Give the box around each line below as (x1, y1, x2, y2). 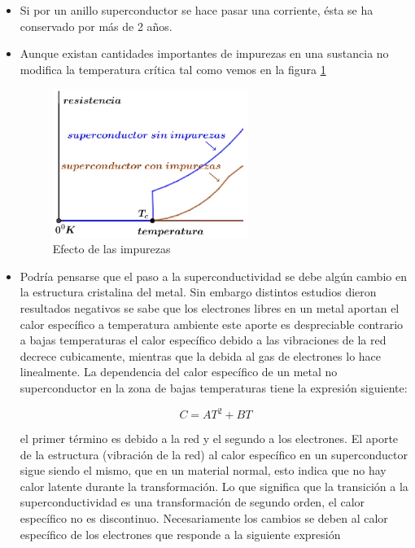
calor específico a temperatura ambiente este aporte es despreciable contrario (20, 315, 404, 332)
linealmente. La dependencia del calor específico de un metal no (20, 363, 338, 380)
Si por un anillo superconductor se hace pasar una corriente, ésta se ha (20, 2, 373, 18)
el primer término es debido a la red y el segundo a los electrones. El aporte (20, 430, 399, 447)
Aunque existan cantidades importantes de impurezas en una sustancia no (20, 45, 389, 62)
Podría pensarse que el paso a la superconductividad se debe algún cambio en (20, 267, 407, 284)
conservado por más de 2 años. (20, 17, 173, 34)
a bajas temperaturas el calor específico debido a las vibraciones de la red (20, 331, 387, 349)
